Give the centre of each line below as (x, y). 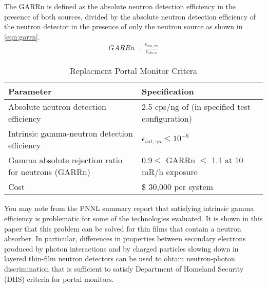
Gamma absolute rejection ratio (65, 160)
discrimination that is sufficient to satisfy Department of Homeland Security (124, 268)
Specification (168, 91)
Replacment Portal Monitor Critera (133, 71)
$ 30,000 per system (177, 187)
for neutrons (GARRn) (49, 172)
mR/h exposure (170, 172)
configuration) (167, 119)
